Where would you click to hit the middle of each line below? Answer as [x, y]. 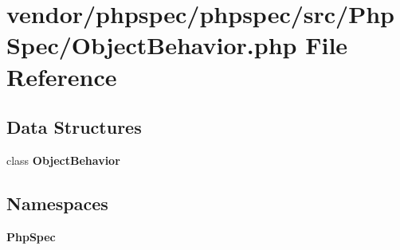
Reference [62, 76]
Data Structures [74, 127]
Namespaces [57, 203]
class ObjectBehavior [63, 160]
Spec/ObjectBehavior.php [152, 45]
